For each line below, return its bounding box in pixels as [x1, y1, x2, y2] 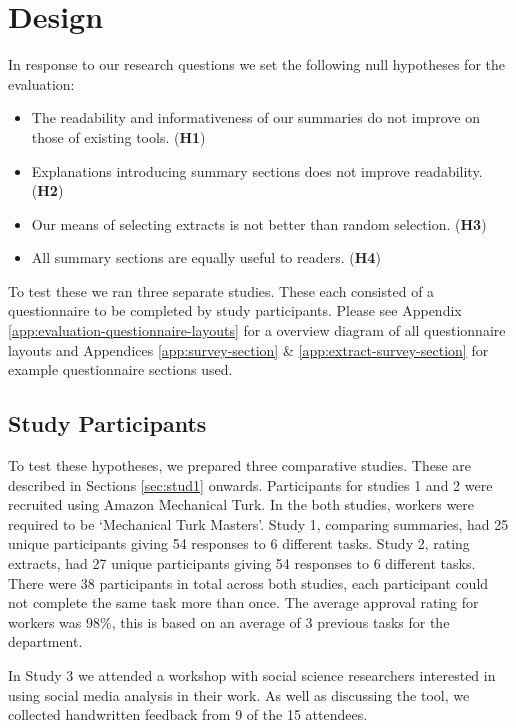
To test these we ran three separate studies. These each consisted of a [8, 280, 435, 301]
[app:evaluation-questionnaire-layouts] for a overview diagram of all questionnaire [8, 320, 506, 341]
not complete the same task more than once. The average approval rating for [8, 592, 479, 613]
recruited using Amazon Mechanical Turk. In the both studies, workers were [8, 494, 475, 515]
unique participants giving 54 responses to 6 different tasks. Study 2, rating [8, 533, 470, 554]
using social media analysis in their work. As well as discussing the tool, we [8, 684, 470, 705]
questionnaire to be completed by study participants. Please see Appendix [8, 300, 462, 321]
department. [8, 631, 83, 652]
